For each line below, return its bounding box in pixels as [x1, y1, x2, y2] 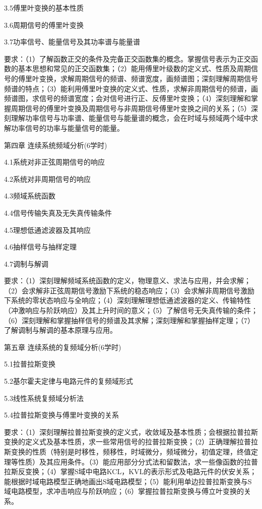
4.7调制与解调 [4, 258, 48, 269]
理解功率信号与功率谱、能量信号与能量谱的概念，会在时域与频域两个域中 [11, 113, 251, 123]
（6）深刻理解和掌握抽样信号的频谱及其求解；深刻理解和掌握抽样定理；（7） [4, 315, 254, 325]
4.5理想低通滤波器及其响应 [4, 224, 91, 235]
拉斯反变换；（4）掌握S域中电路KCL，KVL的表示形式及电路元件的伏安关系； [4, 466, 257, 477]
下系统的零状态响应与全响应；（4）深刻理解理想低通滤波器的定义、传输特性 [4, 295, 251, 306]
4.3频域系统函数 [4, 190, 55, 201]
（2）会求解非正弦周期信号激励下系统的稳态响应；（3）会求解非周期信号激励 [4, 285, 254, 295]
